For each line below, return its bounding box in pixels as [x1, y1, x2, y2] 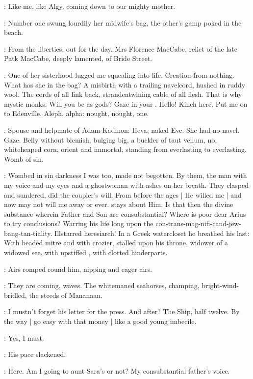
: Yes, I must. [4, 332, 44, 343]
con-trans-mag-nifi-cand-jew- [155, 218, 241, 229]
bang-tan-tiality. [4, 228, 52, 238]
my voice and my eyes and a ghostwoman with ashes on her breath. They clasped [4, 179, 249, 190]
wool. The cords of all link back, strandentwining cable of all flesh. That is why [4, 89, 242, 99]
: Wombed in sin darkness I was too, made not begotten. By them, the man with [4, 170, 247, 180]
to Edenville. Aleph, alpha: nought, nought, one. [4, 108, 149, 118]
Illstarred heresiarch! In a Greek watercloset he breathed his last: [54, 228, 250, 238]
